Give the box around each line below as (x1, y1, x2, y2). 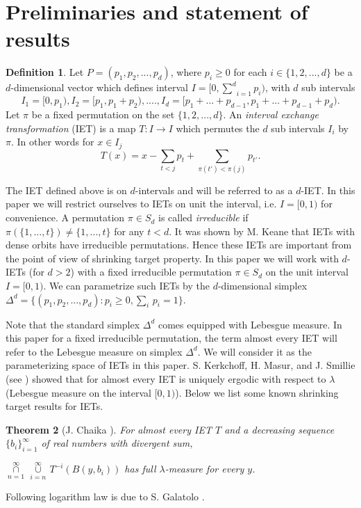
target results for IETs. (6, 399, 103, 413)
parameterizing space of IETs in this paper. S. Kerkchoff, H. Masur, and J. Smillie (6, 358, 355, 372)
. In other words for (10, 134, 94, 149)
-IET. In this (301, 182, 355, 197)
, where (170, 65, 202, 79)
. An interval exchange (223, 106, 319, 121)
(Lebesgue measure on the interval (6, 385, 152, 399)
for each (233, 65, 267, 79)
